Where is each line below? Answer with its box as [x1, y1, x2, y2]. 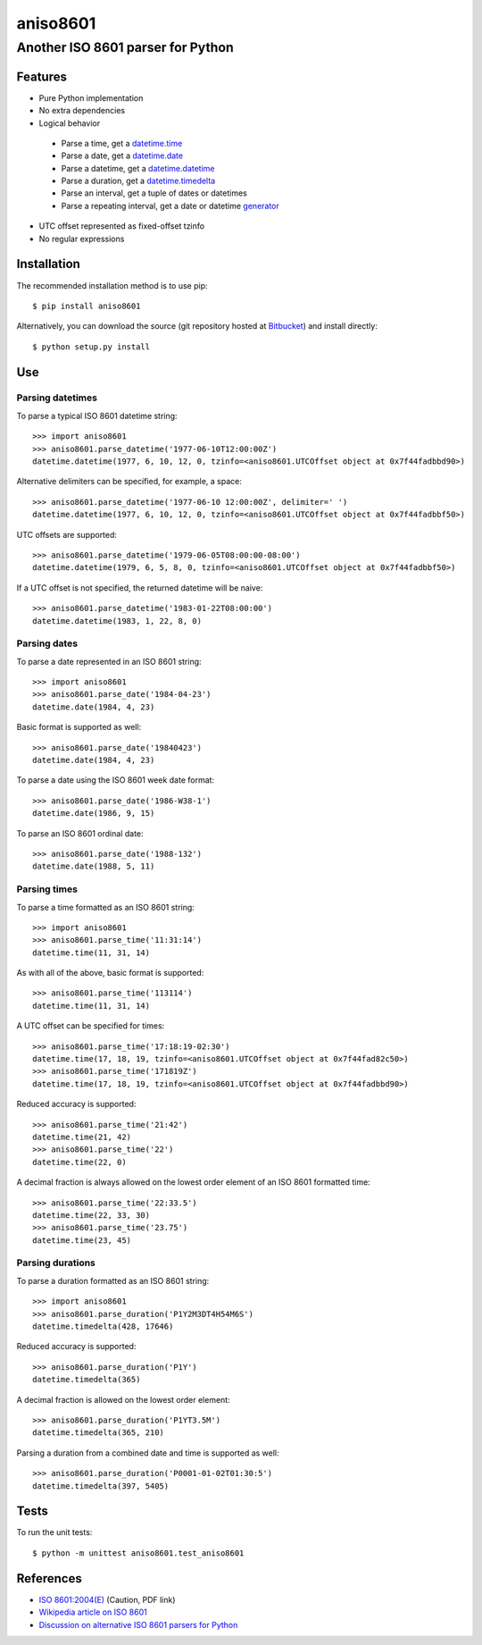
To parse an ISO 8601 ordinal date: [16, 827, 144, 839]
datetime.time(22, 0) [32, 1157, 127, 1167]
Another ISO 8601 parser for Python [16, 39, 234, 55]
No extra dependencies [38, 105, 125, 116]
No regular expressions [38, 233, 125, 244]
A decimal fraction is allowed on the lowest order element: [16, 1394, 231, 1405]
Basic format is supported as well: [16, 722, 142, 733]
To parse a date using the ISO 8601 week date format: [16, 775, 214, 785]
